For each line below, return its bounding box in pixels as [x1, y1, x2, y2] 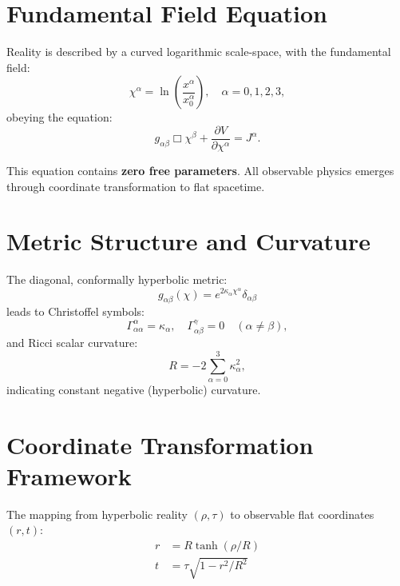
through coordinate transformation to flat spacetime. [6, 177, 265, 194]
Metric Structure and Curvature [6, 225, 371, 257]
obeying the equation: [6, 109, 113, 126]
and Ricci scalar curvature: [6, 334, 138, 351]
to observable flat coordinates [230, 505, 374, 522]
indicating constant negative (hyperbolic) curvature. [6, 381, 261, 397]
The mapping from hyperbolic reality [6, 505, 188, 522]
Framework [6, 459, 132, 492]
